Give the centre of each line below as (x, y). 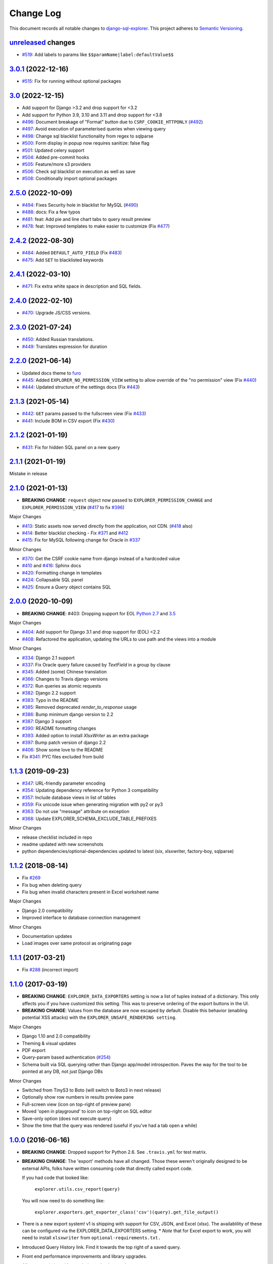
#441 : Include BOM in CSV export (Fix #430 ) (68, 421)
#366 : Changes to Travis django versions (65, 679)
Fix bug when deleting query (52, 885)
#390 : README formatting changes (59, 729)
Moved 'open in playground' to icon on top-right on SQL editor (87, 1111)
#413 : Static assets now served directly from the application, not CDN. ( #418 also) (107, 526)
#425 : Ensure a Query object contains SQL (66, 587)
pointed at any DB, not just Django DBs (62, 1071)
